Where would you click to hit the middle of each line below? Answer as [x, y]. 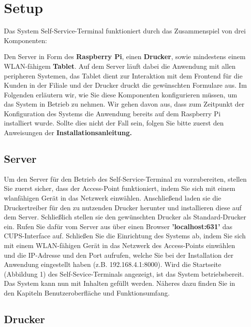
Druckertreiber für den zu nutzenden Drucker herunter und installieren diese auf [123, 207]
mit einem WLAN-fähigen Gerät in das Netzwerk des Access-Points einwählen [120, 245]
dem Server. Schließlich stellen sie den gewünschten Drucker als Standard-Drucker [125, 217]
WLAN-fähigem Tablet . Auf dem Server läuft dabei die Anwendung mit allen [120, 66]
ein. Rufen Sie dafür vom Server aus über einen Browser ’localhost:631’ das [118, 226]
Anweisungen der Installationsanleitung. [68, 132]
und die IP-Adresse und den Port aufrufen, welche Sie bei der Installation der [119, 255]
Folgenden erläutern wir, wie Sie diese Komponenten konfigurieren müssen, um [121, 94]
